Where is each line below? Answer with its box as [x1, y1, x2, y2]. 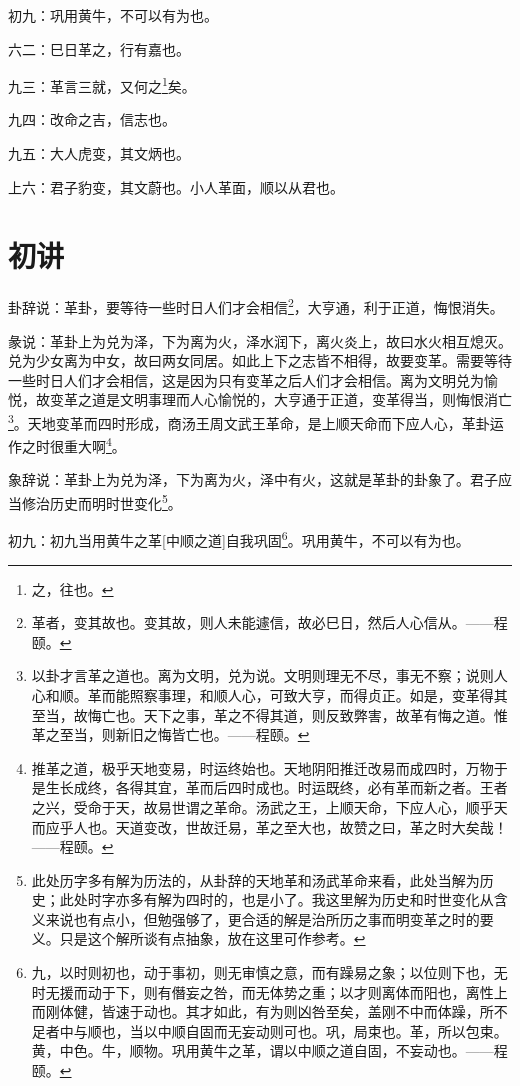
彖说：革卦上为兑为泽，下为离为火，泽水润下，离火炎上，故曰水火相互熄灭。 [8, 330, 512, 351]
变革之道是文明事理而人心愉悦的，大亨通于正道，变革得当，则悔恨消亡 [49, 389, 512, 410]
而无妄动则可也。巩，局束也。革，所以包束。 [213, 1020, 508, 1041]
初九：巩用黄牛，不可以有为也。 [8, 5, 218, 25]
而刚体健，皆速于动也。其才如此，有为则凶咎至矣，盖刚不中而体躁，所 [31, 1001, 494, 1022]
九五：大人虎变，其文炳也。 [8, 143, 190, 164]
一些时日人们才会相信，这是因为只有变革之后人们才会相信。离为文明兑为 [8, 369, 484, 390]
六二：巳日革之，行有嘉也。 [8, 38, 190, 59]
